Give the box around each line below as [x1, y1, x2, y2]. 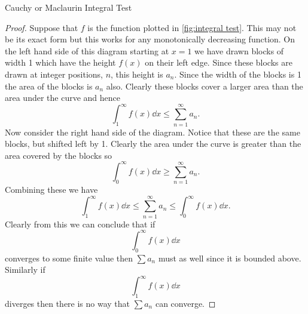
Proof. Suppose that [5, 21, 78, 33]
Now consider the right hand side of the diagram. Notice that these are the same [5, 125, 300, 138]
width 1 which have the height [5, 56, 116, 69]
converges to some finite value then [5, 251, 133, 264]
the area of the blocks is [5, 79, 93, 92]
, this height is [111, 67, 163, 80]
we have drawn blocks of [194, 44, 284, 57]
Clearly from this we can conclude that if [5, 217, 155, 230]
